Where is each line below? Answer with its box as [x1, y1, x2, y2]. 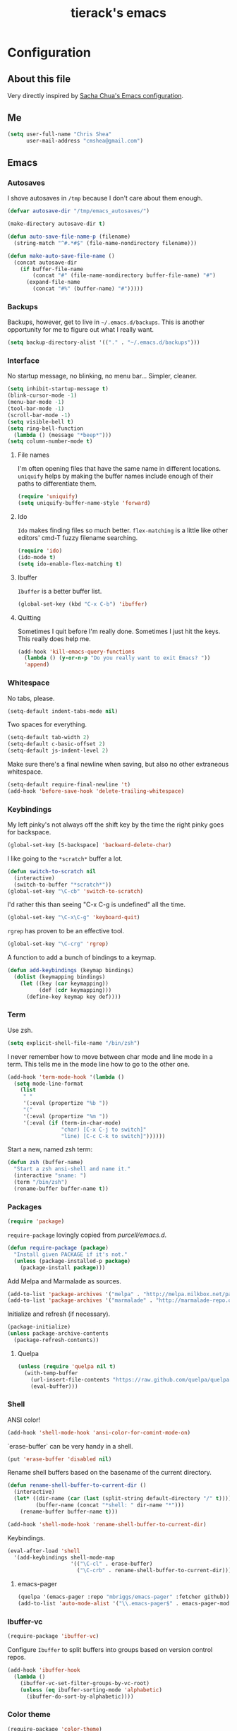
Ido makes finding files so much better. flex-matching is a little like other [17, 526, 228, 534]
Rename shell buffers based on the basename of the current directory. [7, 1468, 212, 1477]
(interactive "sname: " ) [13, 1172, 87, 1180]
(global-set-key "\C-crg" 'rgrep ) [7, 940, 109, 947]
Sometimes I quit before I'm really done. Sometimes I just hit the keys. [17, 627, 221, 635]
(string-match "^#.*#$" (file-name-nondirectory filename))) [13, 239, 197, 246]
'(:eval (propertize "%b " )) [23, 1100, 109, 1107]
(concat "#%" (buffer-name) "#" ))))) [32, 285, 143, 292]
